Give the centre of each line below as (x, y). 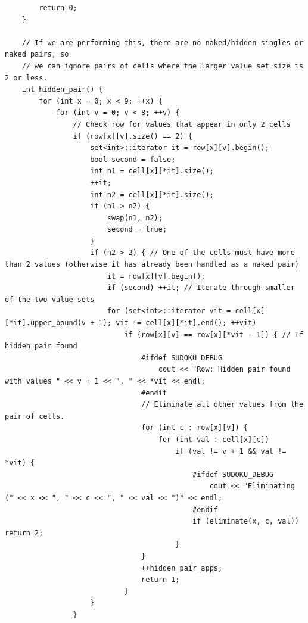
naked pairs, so (37, 54)
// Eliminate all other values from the (223, 405)
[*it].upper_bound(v (46, 323)
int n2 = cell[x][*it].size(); (152, 194)
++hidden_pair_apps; (182, 568)
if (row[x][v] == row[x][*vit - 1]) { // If (214, 334)
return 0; (58, 8)
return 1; (161, 580)
